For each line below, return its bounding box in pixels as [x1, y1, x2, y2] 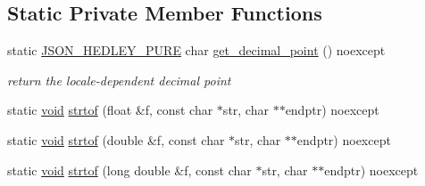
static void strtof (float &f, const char [7, 101, 213, 119]
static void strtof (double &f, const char [7, 130, 225, 149]
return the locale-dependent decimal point [7, 70, 231, 89]
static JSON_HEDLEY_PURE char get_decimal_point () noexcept [7, 41, 386, 60]
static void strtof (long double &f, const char [7, 160, 252, 179]
